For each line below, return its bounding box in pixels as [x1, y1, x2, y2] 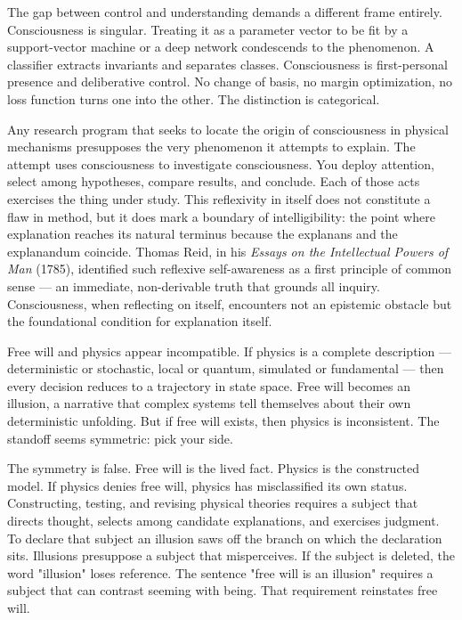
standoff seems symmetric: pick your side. [7, 428, 233, 447]
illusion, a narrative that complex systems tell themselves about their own [7, 394, 411, 412]
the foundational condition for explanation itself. [7, 312, 272, 330]
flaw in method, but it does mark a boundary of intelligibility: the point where [7, 207, 435, 225]
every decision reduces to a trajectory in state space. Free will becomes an [7, 376, 410, 395]
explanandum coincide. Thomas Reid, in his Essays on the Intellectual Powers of [7, 241, 449, 260]
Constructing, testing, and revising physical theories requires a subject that [7, 494, 418, 512]
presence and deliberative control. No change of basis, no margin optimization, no [7, 72, 453, 91]
